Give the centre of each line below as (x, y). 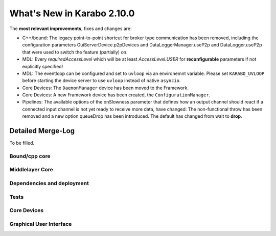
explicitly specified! (43, 66)
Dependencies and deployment (49, 183)
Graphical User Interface (41, 224)
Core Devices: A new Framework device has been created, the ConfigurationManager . (116, 95)
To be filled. (22, 143)
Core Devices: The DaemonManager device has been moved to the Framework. (106, 88)
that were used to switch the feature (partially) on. (75, 52)
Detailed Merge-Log (42, 131)
